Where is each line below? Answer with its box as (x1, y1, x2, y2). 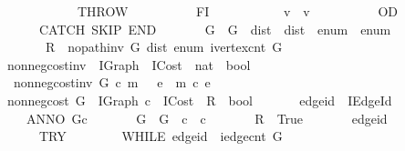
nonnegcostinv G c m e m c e (13, 73, 211, 92)
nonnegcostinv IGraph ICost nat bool (6, 55, 251, 74)
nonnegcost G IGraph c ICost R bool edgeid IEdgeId (6, 90, 392, 109)
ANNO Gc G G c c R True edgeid (26, 108, 388, 127)
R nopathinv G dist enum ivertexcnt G (45, 37, 283, 56)
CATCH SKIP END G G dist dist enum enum (38, 19, 391, 38)
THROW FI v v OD (77, 2, 398, 20)
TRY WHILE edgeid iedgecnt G (38, 126, 283, 146)
